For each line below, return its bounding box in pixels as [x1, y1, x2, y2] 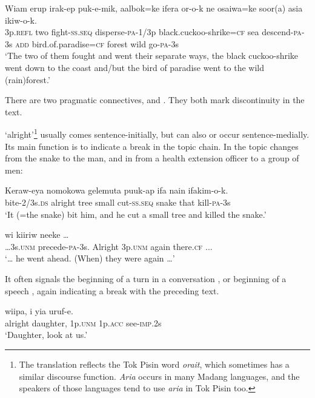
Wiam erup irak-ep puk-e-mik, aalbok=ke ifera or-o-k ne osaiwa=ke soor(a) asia [5, 2, 303, 14]
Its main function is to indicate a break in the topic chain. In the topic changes [5, 140, 299, 152]
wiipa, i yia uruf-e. [5, 305, 73, 317]
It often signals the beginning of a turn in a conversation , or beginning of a [5, 272, 287, 285]
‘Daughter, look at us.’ [5, 328, 88, 341]
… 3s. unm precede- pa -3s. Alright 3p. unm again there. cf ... [5, 240, 213, 252]
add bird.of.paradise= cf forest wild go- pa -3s [15, 37, 179, 50]
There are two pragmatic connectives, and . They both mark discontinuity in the [5, 93, 305, 106]
